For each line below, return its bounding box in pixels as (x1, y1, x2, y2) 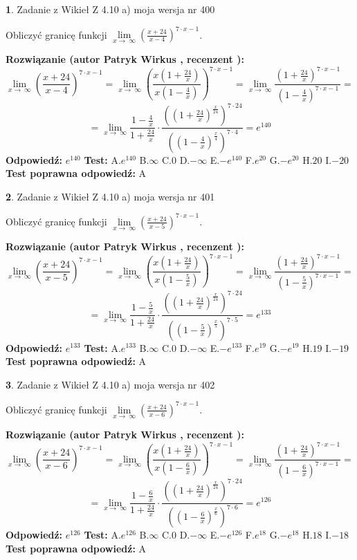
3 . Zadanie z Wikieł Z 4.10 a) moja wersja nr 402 (6, 377, 215, 391)
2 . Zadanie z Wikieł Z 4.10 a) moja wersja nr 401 (6, 189, 215, 203)
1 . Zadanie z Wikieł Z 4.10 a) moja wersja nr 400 (6, 2, 215, 16)
